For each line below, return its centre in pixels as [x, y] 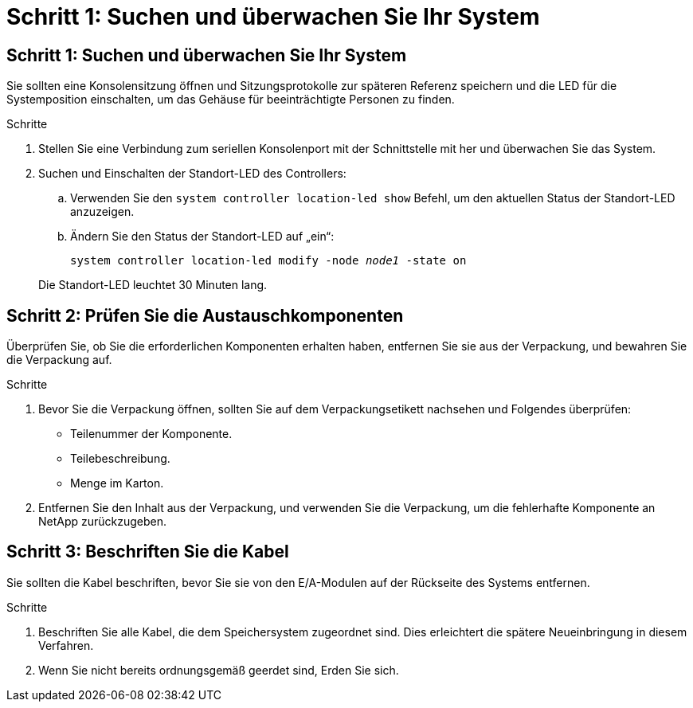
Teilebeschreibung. [120, 459]
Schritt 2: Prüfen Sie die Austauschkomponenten [205, 315]
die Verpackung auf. [59, 360]
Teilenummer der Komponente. [151, 434]
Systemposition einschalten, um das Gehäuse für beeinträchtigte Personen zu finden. [231, 100]
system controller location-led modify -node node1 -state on [268, 261]
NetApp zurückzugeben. [103, 522]
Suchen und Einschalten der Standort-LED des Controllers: [192, 174]
